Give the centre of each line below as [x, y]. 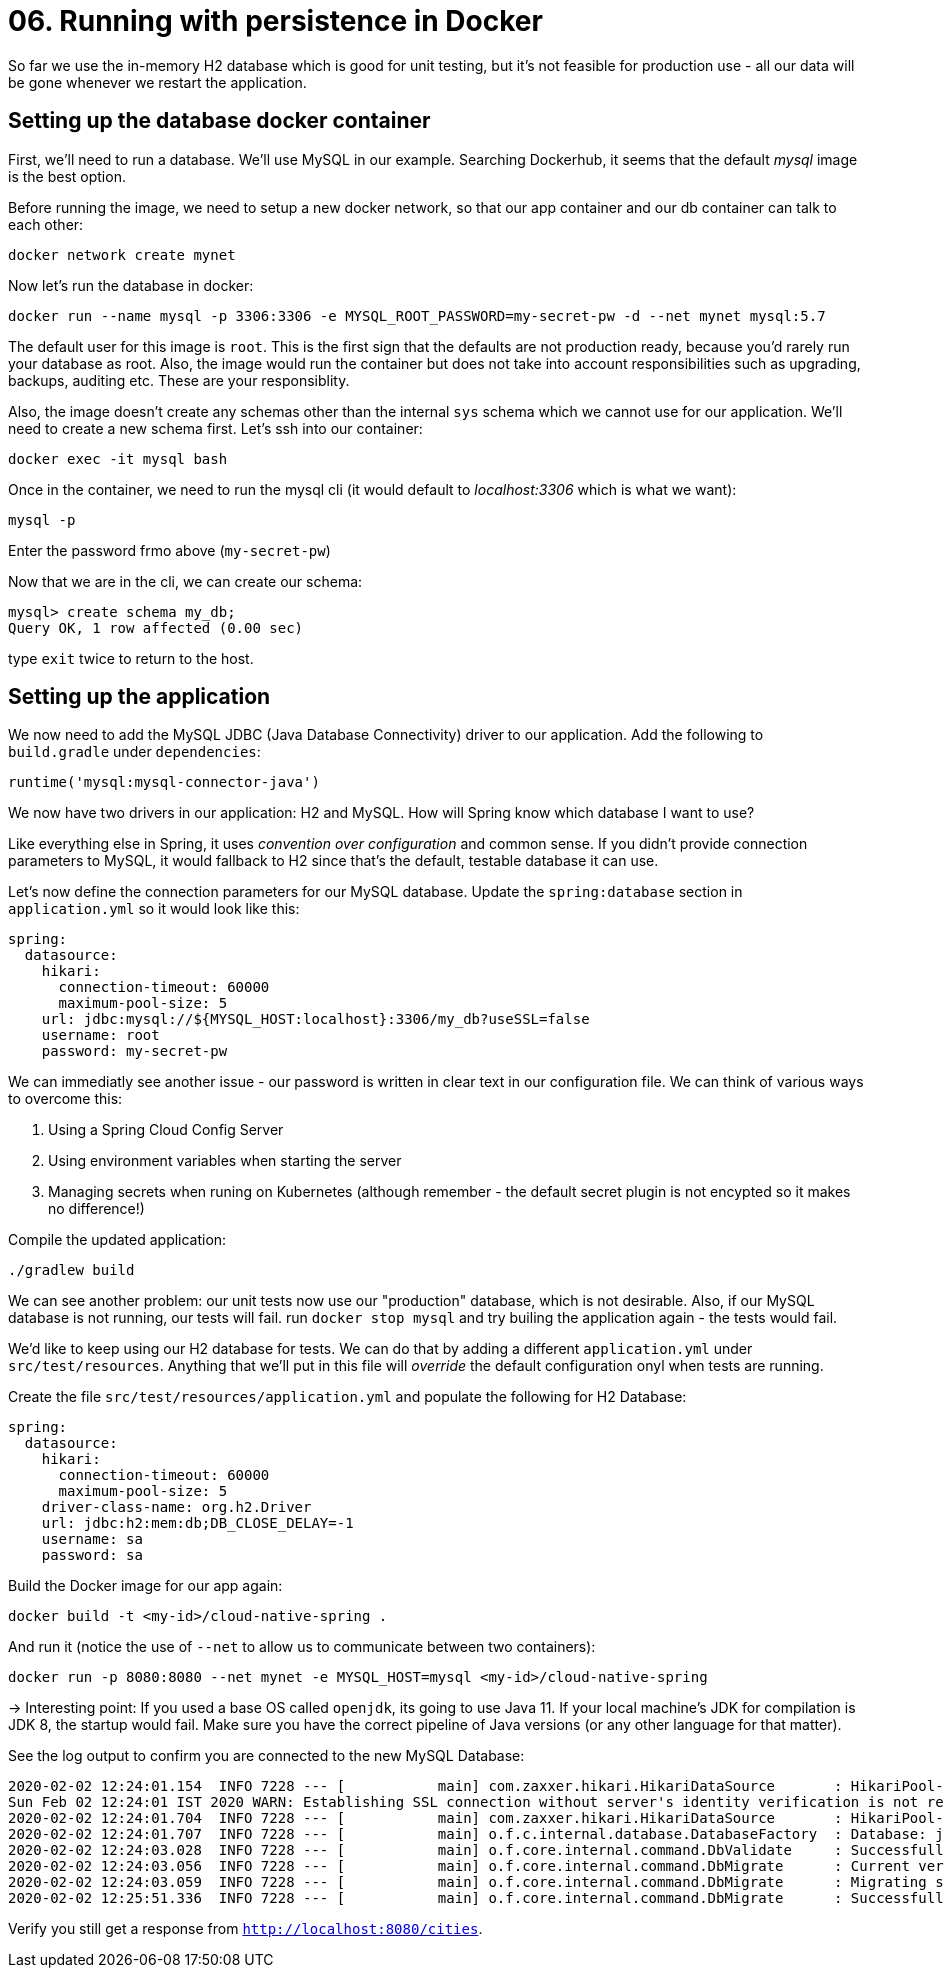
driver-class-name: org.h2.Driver [176, 1507]
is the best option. [67, 176]
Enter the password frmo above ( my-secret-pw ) [169, 550]
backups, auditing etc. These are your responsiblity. [179, 380]
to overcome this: [65, 1099]
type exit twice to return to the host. [131, 658]
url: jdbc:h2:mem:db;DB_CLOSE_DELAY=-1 [197, 1523]
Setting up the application [139, 697]
